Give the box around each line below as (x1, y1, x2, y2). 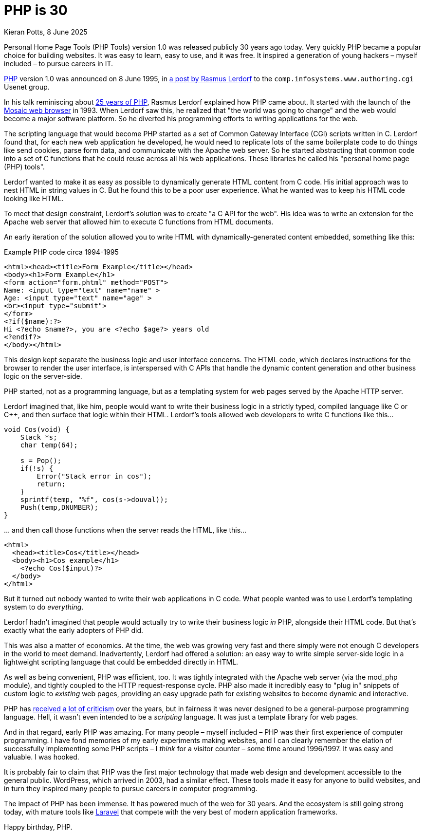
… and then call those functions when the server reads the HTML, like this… (4, 525, 247, 534)
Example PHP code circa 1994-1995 (4, 247, 119, 256)
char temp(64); (20, 441, 78, 449)
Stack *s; (20, 433, 57, 441)
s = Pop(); (20, 456, 62, 464)
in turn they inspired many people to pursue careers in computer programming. (4, 784, 258, 793)
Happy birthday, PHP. (4, 822, 73, 831)
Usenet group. (4, 82, 50, 91)
